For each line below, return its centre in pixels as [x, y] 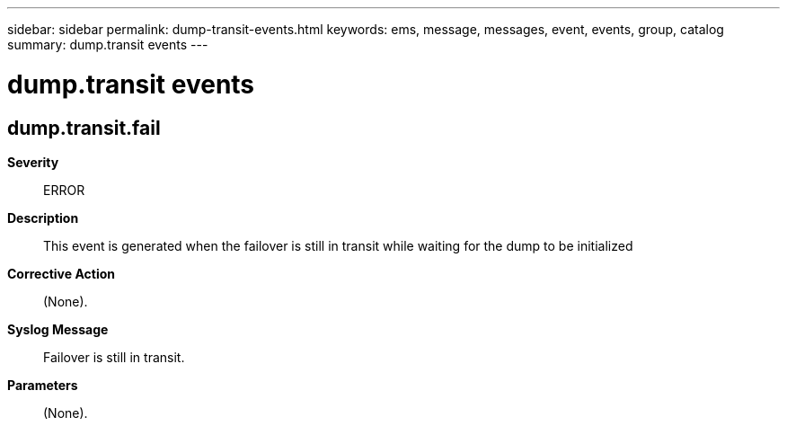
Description [43, 217]
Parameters [43, 385]
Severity [33, 162]
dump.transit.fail [84, 128]
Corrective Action [61, 273]
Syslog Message [58, 329]
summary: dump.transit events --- [108, 44]
